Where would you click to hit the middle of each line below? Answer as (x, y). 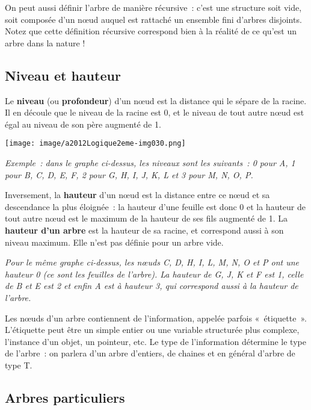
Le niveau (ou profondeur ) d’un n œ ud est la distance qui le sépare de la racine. (156, 100)
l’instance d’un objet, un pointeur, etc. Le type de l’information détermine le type (155, 341)
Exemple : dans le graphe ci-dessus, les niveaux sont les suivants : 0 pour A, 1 (150, 163)
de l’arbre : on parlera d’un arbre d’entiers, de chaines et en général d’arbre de (150, 353)
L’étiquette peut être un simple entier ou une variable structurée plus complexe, (152, 330)
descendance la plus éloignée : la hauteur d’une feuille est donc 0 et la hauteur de (155, 206)
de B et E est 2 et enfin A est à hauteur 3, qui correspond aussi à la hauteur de (152, 286)
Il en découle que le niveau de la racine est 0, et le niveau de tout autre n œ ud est (155, 112)
